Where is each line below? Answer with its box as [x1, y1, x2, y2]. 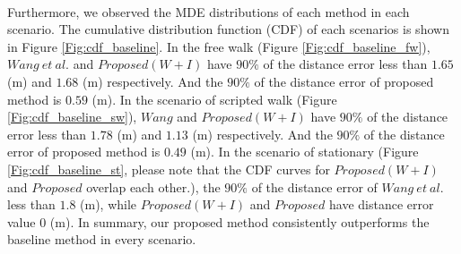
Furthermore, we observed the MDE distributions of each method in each [7, 2, 410, 21]
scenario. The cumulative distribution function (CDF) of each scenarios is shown [7, 20, 449, 38]
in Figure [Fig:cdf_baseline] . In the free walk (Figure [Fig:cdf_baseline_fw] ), [7, 37, 431, 55]
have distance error [328, 195, 434, 214]
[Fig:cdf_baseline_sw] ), [7, 107, 137, 126]
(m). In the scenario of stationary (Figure [190, 142, 419, 161]
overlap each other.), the [86, 177, 221, 196]
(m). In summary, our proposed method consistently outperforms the [49, 212, 430, 231]
